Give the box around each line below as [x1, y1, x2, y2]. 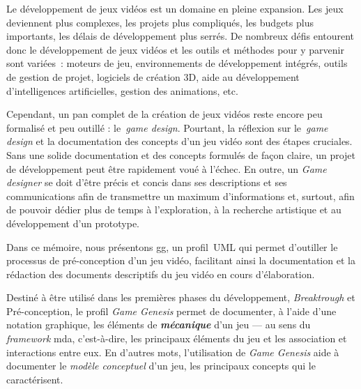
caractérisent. [6, 372, 63, 386]
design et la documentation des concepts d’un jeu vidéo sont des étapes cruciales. [6, 134, 353, 148]
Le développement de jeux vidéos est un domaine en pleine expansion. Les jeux [6, 1, 344, 15]
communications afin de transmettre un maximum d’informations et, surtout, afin [6, 188, 355, 203]
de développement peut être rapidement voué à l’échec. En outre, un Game [6, 161, 327, 176]
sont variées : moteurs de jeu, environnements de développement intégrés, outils [6, 56, 348, 70]
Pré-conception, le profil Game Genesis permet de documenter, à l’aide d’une [6, 303, 337, 318]
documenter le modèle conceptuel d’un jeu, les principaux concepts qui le [6, 358, 316, 373]
